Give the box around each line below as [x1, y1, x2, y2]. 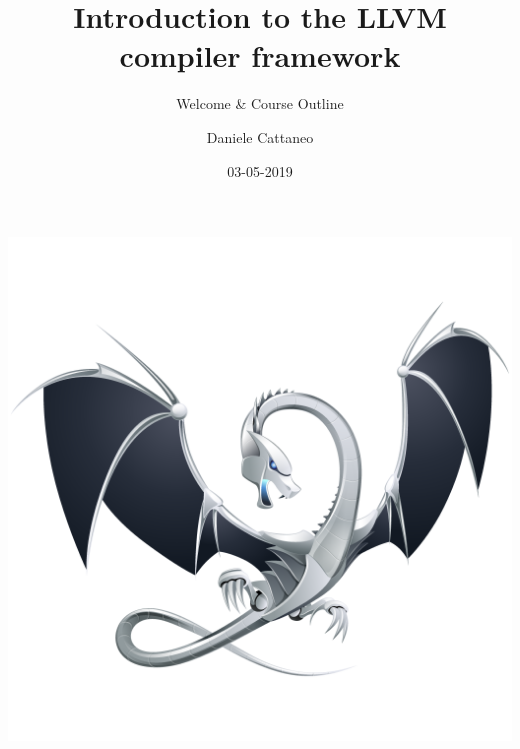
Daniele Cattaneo [206, 126, 314, 147]
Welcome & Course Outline [176, 93, 344, 114]
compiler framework [119, 35, 401, 76]
